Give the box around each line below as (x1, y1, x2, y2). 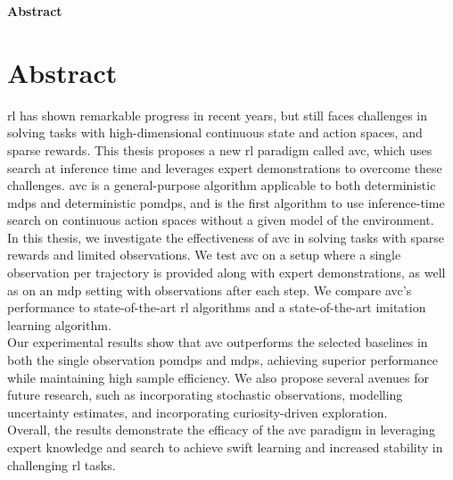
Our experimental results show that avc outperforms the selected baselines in (7, 333, 428, 352)
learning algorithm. (7, 315, 111, 334)
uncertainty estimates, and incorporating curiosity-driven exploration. (7, 402, 388, 421)
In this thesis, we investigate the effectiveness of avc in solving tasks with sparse (7, 228, 445, 246)
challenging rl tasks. (7, 455, 116, 474)
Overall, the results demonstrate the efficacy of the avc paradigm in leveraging (7, 420, 435, 439)
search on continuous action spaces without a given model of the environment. (7, 211, 434, 229)
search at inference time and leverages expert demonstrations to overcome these (7, 158, 442, 177)
